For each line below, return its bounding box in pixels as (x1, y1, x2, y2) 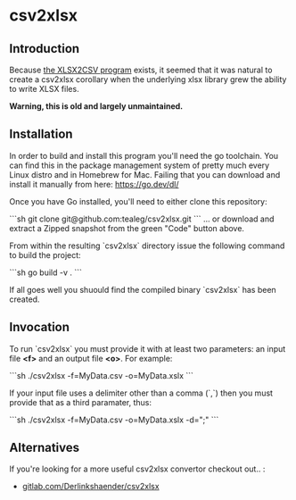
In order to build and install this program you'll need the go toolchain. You (9, 150, 279, 161)
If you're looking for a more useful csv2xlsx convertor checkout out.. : (9, 463, 266, 474)
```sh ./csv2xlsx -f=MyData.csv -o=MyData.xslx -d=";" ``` (9, 414, 219, 425)
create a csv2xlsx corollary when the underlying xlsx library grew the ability (9, 74, 287, 85)
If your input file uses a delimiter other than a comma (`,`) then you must (9, 387, 274, 398)
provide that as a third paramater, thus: (9, 396, 152, 407)
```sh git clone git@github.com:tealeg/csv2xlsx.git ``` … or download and (9, 213, 275, 224)
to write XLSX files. (9, 84, 79, 94)
